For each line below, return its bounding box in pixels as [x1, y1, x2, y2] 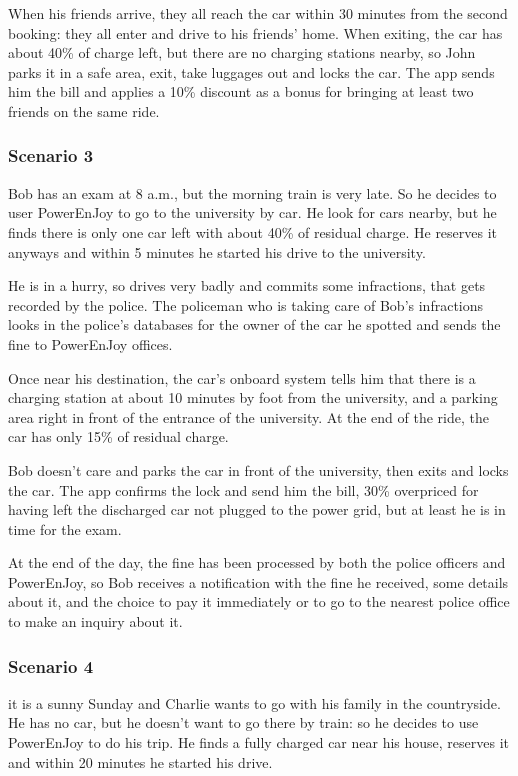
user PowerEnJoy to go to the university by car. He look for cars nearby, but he [8, 202, 497, 223]
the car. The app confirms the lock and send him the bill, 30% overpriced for [8, 479, 479, 500]
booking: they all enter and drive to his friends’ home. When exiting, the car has [8, 22, 503, 43]
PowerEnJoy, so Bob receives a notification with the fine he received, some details [8, 571, 509, 592]
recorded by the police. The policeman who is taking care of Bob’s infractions [8, 294, 484, 315]
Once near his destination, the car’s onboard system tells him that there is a [8, 367, 476, 388]
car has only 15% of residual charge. [8, 426, 229, 447]
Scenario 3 [8, 143, 94, 168]
